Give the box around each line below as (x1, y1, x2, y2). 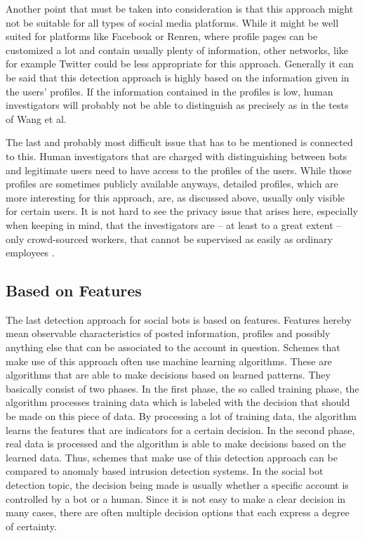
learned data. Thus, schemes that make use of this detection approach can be (6, 450, 338, 464)
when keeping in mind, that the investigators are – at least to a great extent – (6, 217, 342, 232)
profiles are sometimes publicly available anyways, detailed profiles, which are (6, 176, 338, 191)
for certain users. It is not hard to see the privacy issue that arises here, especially (6, 204, 358, 218)
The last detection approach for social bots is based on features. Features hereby (6, 312, 352, 327)
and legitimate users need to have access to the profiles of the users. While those (6, 162, 352, 177)
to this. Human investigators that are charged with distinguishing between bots (6, 148, 347, 163)
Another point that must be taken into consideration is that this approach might (6, 1, 354, 15)
